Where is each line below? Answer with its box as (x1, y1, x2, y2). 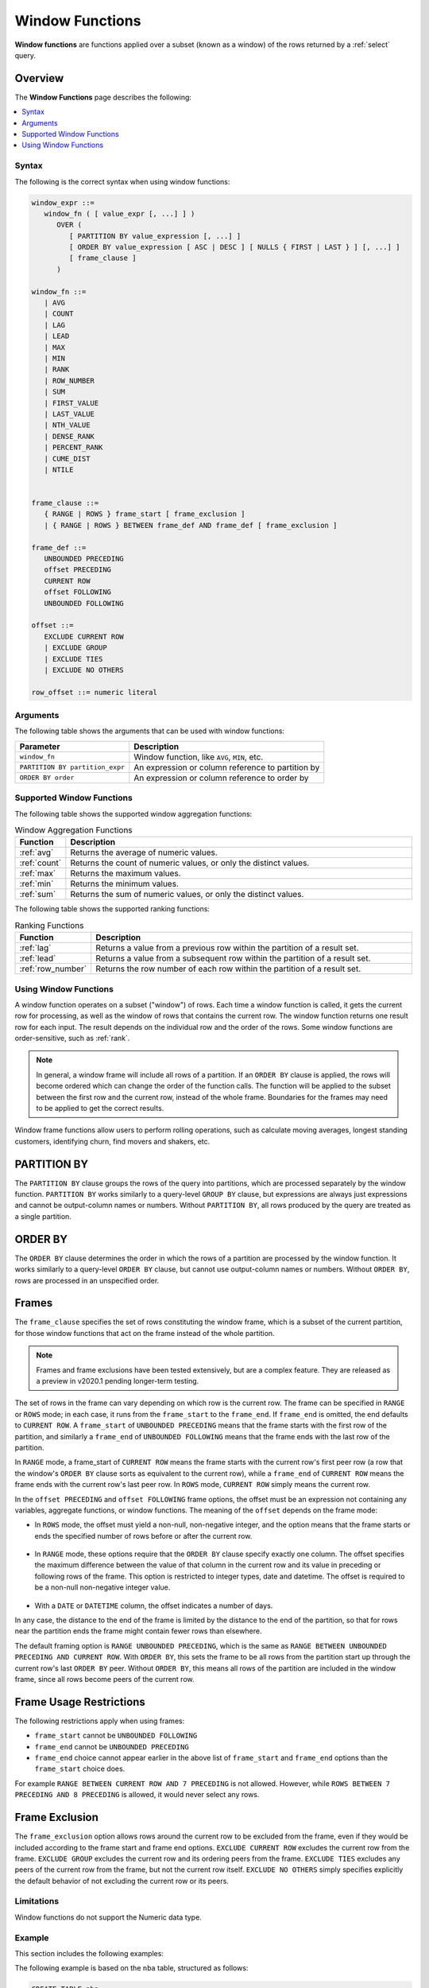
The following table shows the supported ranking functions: (14, 904, 211, 914)
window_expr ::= (31, 198, 95, 207)
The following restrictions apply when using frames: (14, 1716, 185, 1726)
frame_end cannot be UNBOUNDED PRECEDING (34, 1741, 190, 1751)
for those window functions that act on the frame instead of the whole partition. (14, 1328, 275, 1338)
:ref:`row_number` (19, 963, 87, 974)
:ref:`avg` (19, 847, 54, 858)
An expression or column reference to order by (133, 772, 309, 783)
